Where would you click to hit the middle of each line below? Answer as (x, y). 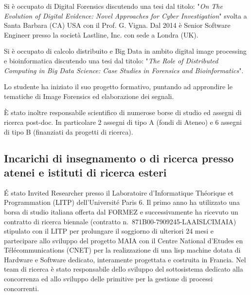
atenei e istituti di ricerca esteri (85, 172)
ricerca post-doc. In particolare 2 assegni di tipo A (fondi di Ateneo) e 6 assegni (123, 122)
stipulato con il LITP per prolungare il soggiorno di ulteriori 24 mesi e (109, 231)
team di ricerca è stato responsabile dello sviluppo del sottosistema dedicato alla (124, 269)
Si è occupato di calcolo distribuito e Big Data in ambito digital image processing (125, 51)
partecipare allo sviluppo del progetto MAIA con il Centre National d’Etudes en (124, 240)
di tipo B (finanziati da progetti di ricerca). (69, 131)
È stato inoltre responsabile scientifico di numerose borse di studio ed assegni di (123, 112)
